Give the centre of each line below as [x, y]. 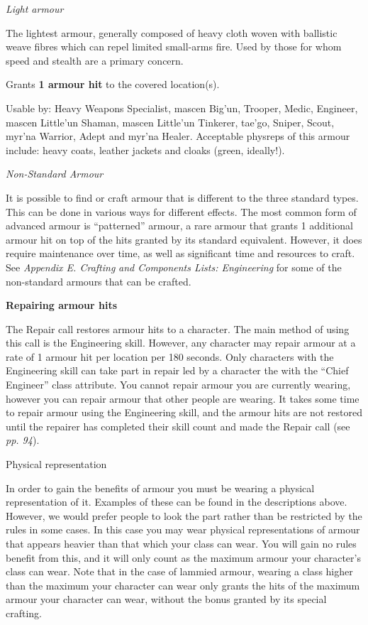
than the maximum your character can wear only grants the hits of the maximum [183, 585]
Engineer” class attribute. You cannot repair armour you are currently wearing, [178, 385]
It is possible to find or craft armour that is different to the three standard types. [182, 197]
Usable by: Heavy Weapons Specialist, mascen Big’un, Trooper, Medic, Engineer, [182, 108]
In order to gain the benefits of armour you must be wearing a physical [160, 488]
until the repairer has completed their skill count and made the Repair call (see [178, 426]
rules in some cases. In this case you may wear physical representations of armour [183, 529]
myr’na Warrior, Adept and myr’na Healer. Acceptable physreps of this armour [178, 136]
